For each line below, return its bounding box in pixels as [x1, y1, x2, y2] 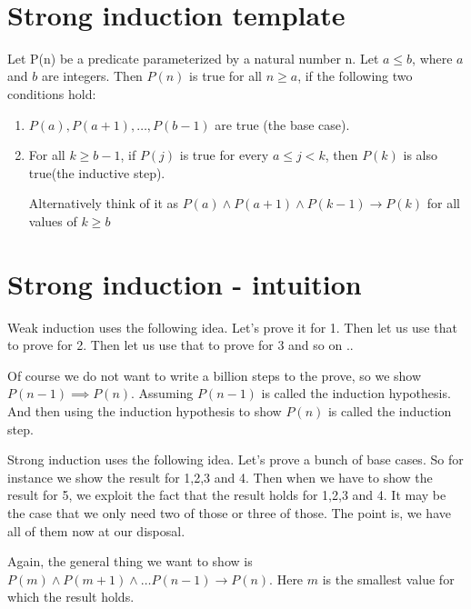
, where [412, 48, 453, 67]
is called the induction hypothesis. [261, 384, 451, 403]
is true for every [179, 145, 269, 165]
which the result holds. [7, 587, 135, 606]
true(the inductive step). [28, 163, 165, 182]
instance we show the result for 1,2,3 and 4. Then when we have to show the [7, 467, 433, 486]
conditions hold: [7, 84, 96, 103]
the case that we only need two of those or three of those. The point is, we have [7, 503, 451, 522]
